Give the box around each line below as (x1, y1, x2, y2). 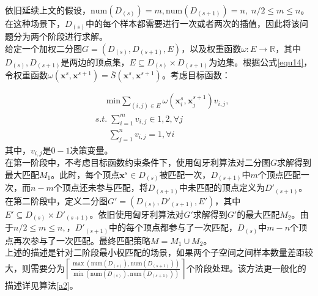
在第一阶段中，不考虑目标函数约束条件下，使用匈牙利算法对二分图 (5, 156, 270, 169)
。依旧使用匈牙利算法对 (89, 207, 184, 220)
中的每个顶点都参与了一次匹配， (109, 221, 238, 234)
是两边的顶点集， (61, 55, 130, 68)
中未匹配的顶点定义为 (179, 181, 265, 194)
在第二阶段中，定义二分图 (5, 194, 108, 207)
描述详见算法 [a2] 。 (5, 279, 78, 292)
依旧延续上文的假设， (5, 3, 91, 16)
